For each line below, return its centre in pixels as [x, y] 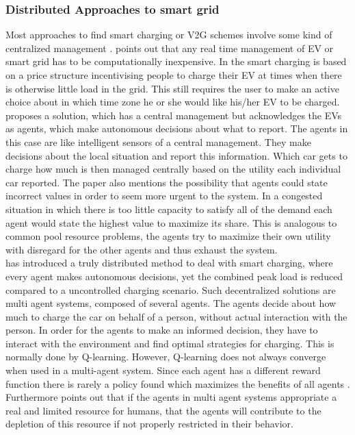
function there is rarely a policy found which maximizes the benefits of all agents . [178, 383]
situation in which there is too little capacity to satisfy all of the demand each [169, 209]
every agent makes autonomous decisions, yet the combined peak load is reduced [174, 276]
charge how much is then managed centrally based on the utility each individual [173, 169]
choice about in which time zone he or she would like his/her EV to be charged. [173, 102]
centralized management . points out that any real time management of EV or [170, 48]
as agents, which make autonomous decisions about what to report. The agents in [177, 128]
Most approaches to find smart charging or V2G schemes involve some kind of [169, 35]
